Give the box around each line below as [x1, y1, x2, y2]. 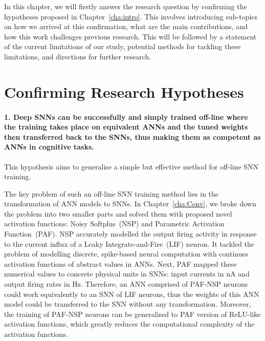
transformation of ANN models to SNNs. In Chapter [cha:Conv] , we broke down [4, 198, 256, 209]
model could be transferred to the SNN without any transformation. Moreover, [4, 299, 251, 309]
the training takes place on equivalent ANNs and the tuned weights [4, 121, 248, 132]
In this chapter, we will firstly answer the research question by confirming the [4, 1, 247, 11]
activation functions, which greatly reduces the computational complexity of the [4, 318, 255, 329]
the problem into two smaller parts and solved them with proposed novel [4, 208, 232, 219]
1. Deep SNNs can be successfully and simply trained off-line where [4, 111, 248, 122]
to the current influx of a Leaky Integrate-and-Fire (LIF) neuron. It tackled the [4, 238, 255, 249]
